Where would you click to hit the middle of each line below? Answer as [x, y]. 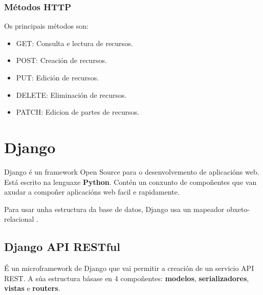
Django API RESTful [62, 247]
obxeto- [238, 209]
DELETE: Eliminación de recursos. [71, 94]
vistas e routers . [32, 288]
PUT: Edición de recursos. [58, 77]
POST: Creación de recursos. [61, 60]
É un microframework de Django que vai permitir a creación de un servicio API [129, 268]
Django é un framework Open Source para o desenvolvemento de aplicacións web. [132, 171]
